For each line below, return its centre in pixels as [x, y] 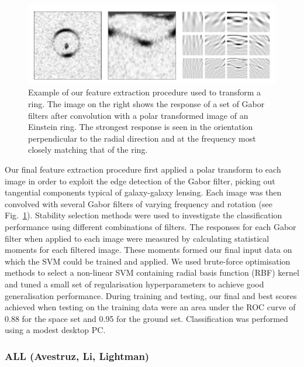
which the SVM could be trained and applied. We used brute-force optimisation [148, 261]
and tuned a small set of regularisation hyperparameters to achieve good [134, 284]
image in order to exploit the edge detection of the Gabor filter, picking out [140, 181]
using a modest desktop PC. [55, 330]
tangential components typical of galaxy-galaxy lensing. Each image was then [143, 192]
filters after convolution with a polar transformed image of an [138, 115]
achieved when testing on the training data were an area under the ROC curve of [150, 307]
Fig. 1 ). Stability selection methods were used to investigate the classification [144, 215]
